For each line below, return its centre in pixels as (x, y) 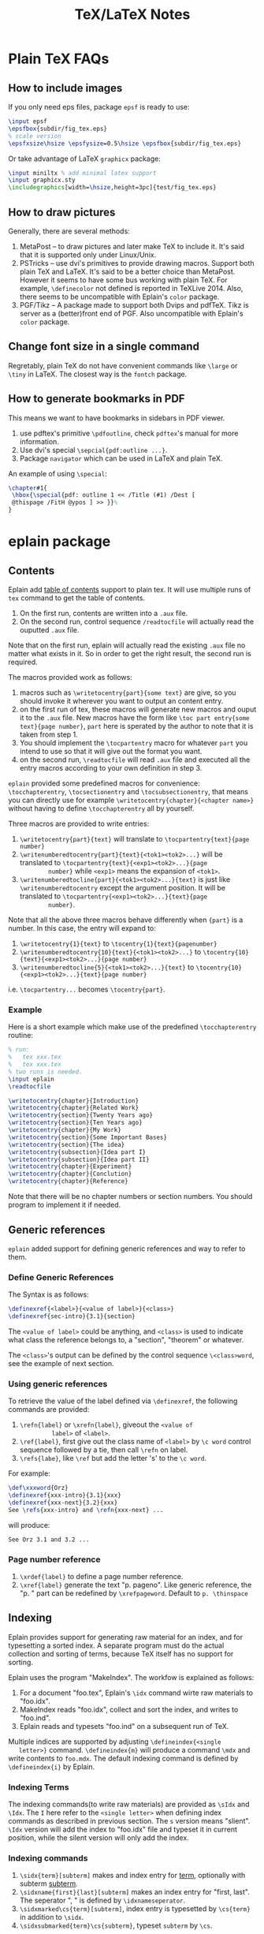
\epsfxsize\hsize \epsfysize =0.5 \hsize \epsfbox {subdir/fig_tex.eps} (125, 144)
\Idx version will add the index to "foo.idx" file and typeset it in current (123, 1829)
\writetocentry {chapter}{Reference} (68, 1182)
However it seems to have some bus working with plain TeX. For (123, 280)
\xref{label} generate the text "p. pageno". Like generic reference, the (136, 1585)
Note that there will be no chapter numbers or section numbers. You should (130, 1197)
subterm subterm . (48, 1884)
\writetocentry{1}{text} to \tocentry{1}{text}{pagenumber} (118, 943)
